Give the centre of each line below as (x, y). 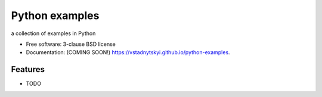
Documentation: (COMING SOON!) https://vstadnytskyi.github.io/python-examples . (128, 52)
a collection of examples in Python (53, 33)
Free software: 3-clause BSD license (71, 44)
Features (28, 69)
